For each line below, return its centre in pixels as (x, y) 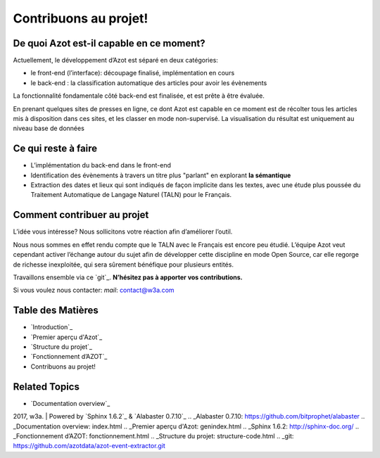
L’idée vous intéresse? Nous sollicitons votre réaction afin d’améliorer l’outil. (123, 231)
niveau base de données (49, 128)
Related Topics (46, 387)
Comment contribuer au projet (81, 215)
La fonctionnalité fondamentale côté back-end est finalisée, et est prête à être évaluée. (139, 96)
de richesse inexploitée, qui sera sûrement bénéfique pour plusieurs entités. (123, 265)
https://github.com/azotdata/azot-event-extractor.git (89, 446)
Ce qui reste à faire (55, 149)
